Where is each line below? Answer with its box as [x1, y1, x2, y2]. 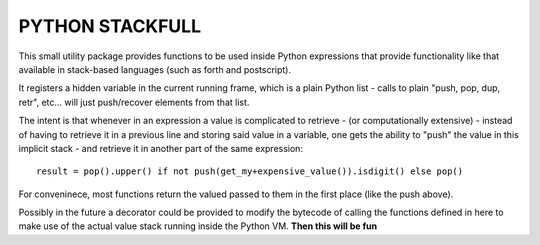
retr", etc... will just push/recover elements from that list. [18, 96, 250, 108]
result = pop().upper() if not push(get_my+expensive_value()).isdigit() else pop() [36, 166, 464, 177]
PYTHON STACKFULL [18, 15, 202, 37]
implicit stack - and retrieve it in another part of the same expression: [18, 142, 304, 154]
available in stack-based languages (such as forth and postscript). [18, 63, 292, 75]
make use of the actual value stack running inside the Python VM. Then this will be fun [18, 220, 378, 232]
